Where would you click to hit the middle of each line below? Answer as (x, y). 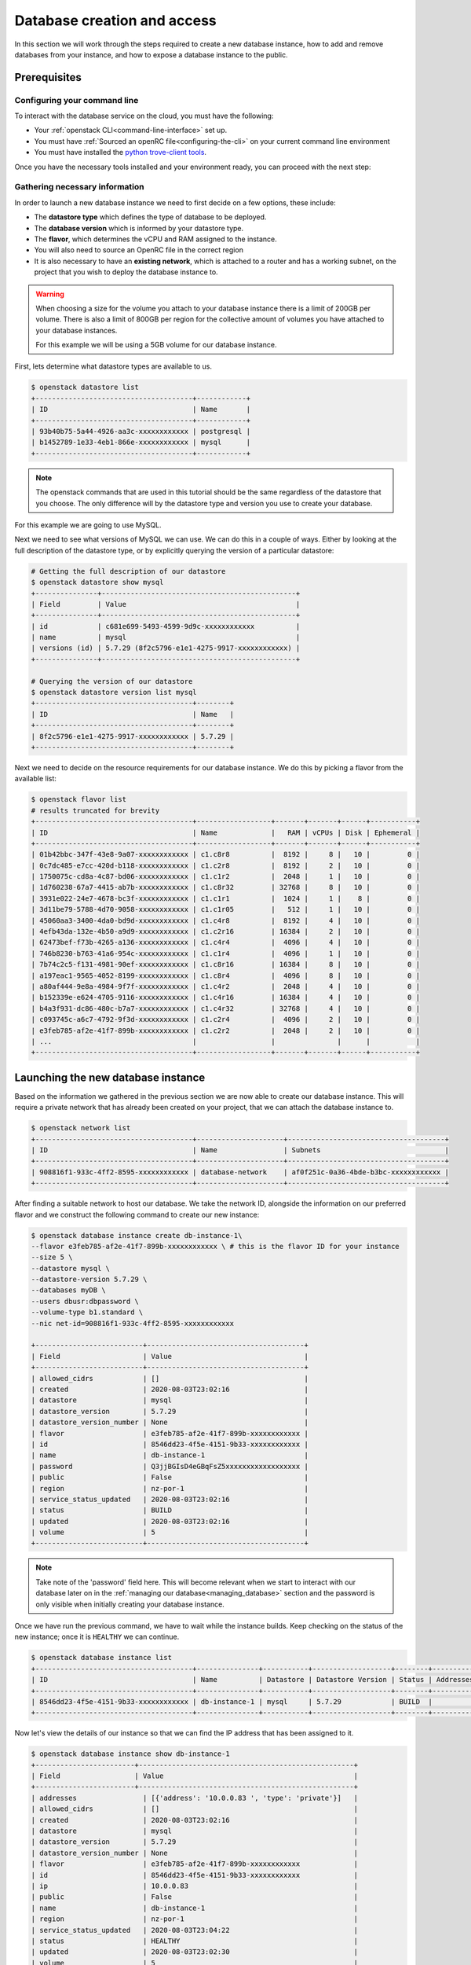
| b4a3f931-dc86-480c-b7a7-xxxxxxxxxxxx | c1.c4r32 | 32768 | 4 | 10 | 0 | (225, 1008)
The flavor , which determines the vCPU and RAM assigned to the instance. (156, 239)
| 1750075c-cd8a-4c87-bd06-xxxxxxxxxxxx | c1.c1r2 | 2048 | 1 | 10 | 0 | (225, 877)
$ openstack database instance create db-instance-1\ (137, 1235)
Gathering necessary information (79, 187)
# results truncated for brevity (95, 810)
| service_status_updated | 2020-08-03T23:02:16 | (170, 1499)
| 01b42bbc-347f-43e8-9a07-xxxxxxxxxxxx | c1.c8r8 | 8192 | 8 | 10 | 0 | (225, 854)
